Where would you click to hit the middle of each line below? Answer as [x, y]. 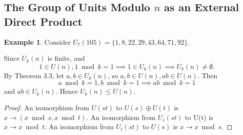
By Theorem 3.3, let [34, 75]
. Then [207, 75]
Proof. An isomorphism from [47, 107]
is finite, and [66, 58]
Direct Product [43, 21]
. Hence [67, 91]
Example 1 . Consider [37, 42]
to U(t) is [199, 117]
